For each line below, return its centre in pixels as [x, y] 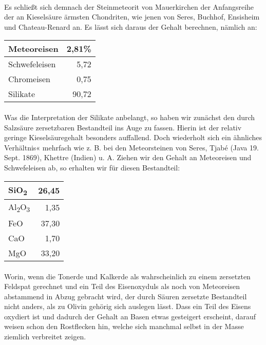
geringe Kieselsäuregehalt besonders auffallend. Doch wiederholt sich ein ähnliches [133, 137]
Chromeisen [29, 79]
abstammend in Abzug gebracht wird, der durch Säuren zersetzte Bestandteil [126, 296]
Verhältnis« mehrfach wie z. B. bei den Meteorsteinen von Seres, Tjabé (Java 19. [131, 147]
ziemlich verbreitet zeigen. [45, 337]
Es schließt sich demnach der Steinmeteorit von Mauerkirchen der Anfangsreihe [129, 6]
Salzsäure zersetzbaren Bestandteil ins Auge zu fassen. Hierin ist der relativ [123, 127]
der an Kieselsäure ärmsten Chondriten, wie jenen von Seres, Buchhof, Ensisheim [132, 17]
